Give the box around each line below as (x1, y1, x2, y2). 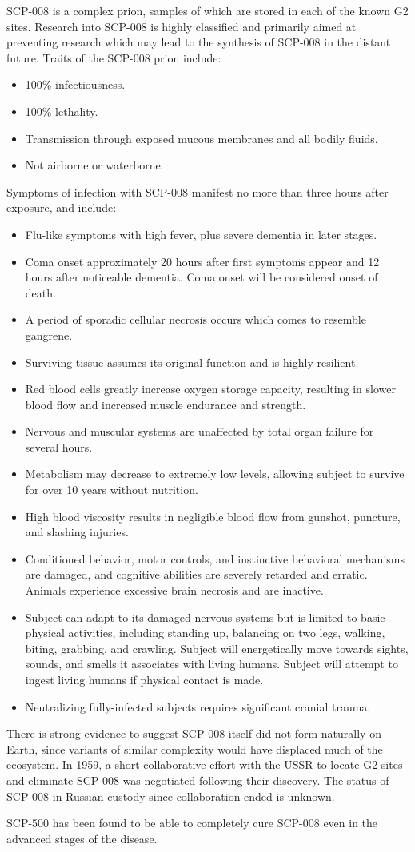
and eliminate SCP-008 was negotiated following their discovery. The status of (6, 771, 389, 788)
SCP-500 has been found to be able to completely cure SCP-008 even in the (6, 814, 378, 831)
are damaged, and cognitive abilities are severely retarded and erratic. (25, 566, 368, 583)
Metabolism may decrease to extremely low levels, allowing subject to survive (25, 465, 405, 482)
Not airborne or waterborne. (25, 157, 164, 173)
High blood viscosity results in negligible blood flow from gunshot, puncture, (25, 508, 401, 524)
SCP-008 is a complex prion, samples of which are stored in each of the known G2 (6, 2, 409, 18)
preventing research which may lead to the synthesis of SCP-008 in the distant (6, 34, 391, 50)
